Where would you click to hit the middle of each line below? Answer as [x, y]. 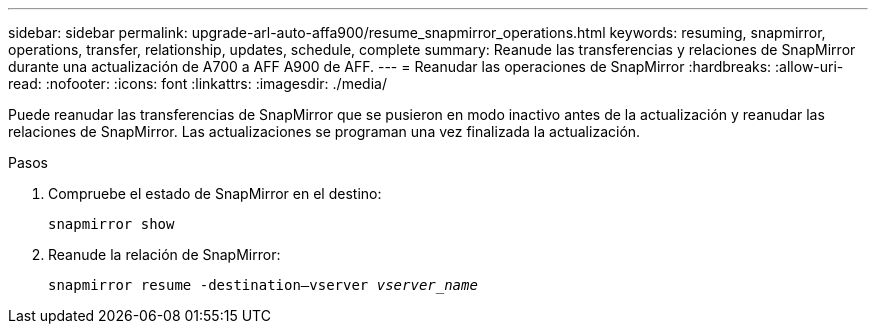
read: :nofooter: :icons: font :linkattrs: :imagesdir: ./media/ [197, 83]
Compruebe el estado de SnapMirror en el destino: [215, 193]
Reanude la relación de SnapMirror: [164, 254]
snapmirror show [111, 224]
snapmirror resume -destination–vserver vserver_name [263, 285]
